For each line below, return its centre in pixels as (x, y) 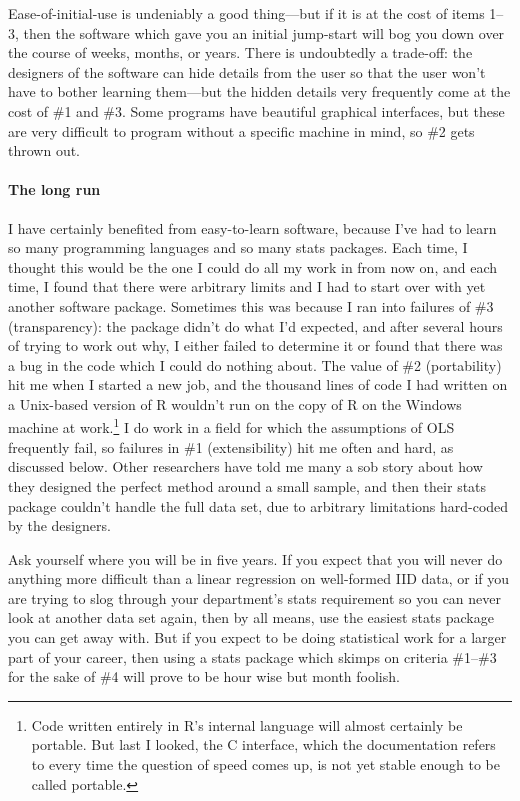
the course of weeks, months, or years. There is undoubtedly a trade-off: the (240, 52)
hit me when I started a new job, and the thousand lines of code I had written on (258, 384)
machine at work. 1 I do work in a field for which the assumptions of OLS (231, 426)
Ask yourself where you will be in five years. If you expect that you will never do (255, 558)
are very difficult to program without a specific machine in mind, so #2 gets (241, 130)
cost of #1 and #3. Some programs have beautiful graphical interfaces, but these (256, 110)
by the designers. (59, 525)
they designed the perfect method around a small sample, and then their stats (247, 485)
